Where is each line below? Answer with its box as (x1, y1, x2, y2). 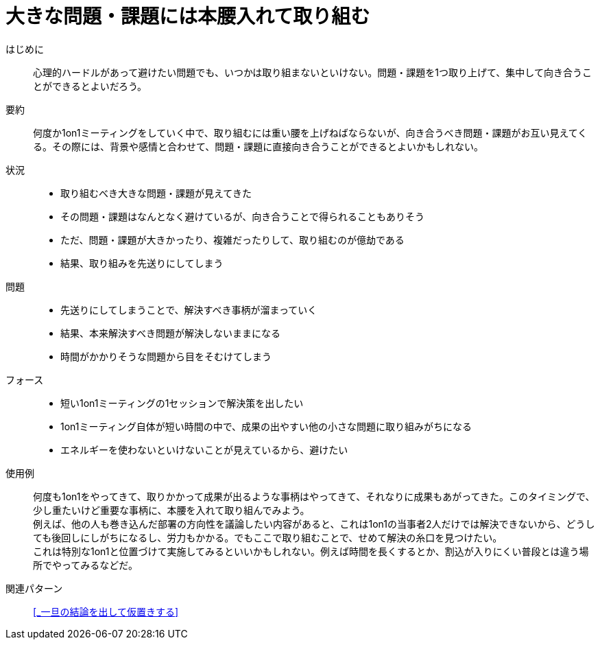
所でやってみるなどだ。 (33, 559, 138, 571)
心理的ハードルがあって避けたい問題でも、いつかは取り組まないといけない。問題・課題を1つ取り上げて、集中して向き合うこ (33, 66, 592, 78)
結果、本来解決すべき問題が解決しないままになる (60, 327, 281, 339)
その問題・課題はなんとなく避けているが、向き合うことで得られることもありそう (60, 210, 424, 222)
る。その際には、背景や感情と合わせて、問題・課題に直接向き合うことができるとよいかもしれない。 (33, 140, 484, 152)
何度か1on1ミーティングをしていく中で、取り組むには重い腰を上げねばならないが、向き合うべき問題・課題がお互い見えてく (33, 126, 588, 139)
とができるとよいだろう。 (33, 80, 147, 92)
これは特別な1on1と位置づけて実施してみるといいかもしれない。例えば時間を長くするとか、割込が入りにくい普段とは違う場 (33, 545, 589, 557)
